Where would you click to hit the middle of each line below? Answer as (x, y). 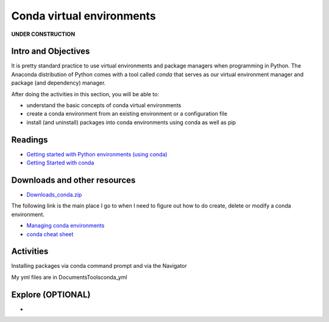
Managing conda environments (65, 226)
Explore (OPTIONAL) (51, 294)
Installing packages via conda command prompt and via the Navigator (99, 266)
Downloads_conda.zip (54, 194)
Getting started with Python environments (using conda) (97, 154)
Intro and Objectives (51, 51)
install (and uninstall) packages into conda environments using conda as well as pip (131, 122)
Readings (30, 140)
